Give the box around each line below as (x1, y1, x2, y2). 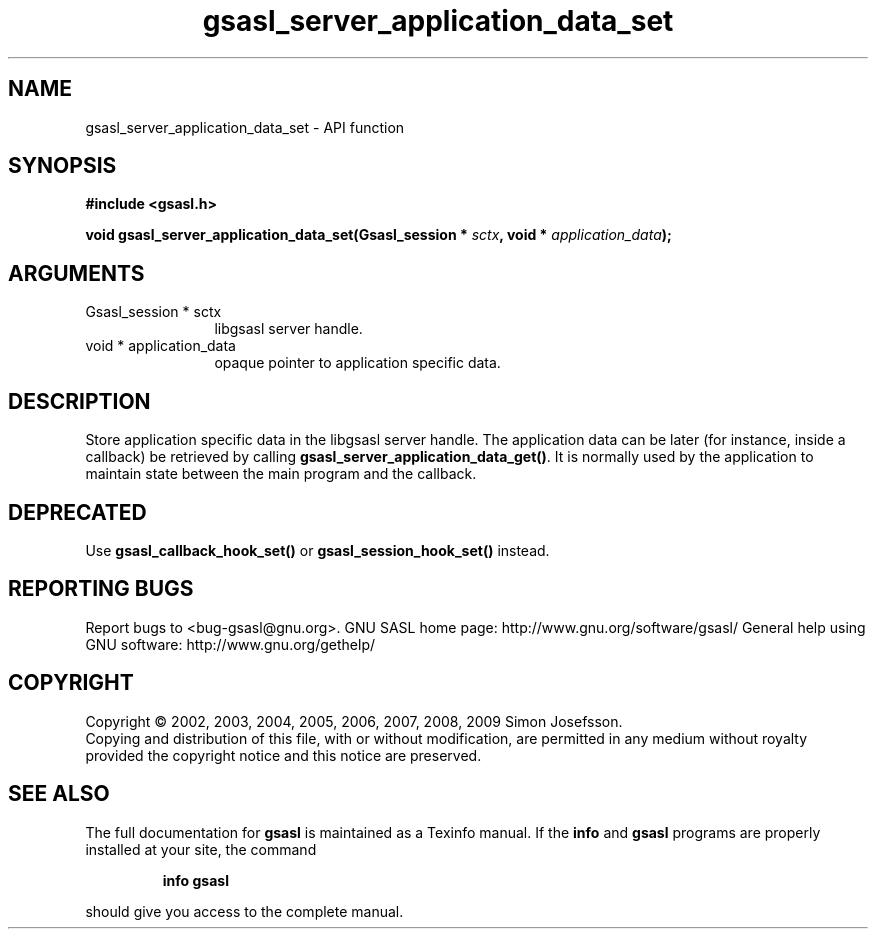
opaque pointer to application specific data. (214, 354, 501, 372)
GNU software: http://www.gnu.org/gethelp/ (85, 635, 376, 653)
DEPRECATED (8, 499, 147, 525)
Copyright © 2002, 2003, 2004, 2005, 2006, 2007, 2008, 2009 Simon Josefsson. (85, 712, 623, 730)
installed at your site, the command (85, 840, 317, 858)
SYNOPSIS (8, 153, 117, 179)
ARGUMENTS (8, 260, 145, 286)
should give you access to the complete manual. (85, 902, 404, 920)
